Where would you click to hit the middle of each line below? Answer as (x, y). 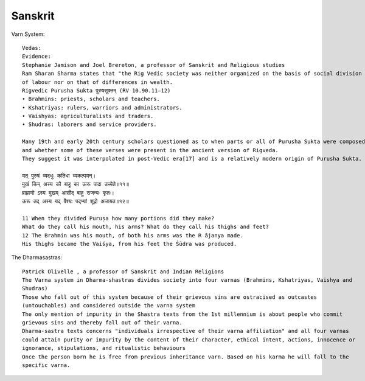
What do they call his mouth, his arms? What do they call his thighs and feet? (146, 227)
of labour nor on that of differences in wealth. (98, 82)
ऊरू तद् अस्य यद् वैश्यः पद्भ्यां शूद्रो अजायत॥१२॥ (75, 201)
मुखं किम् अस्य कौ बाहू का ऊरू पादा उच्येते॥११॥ (75, 184)
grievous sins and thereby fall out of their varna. (102, 323)
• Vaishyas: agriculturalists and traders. (88, 116)
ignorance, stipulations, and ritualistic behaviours (104, 348)
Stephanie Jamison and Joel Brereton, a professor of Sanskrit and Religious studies (154, 65)
